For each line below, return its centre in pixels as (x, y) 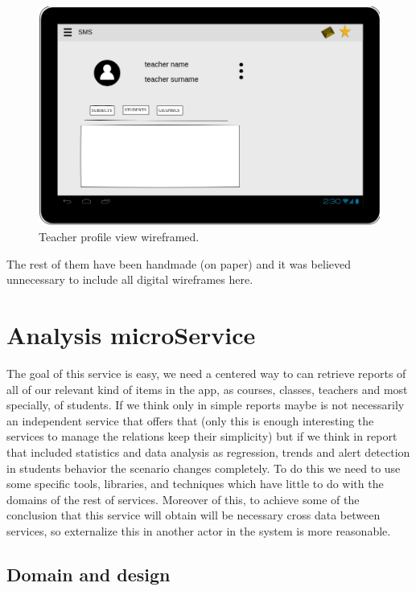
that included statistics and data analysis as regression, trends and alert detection (208, 451)
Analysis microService (131, 334)
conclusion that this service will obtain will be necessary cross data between (194, 515)
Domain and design (89, 574)
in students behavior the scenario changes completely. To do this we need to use (204, 468)
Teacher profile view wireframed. (119, 237)
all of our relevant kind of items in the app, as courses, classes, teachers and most (207, 389)
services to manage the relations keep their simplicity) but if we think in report (202, 436)
